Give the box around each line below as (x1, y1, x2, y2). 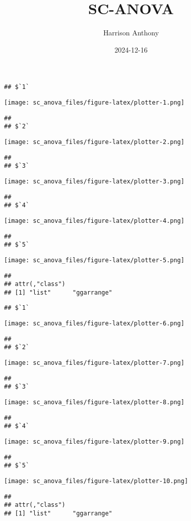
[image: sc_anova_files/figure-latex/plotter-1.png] (4, 99, 184, 106)
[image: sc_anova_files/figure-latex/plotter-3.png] (4, 177, 184, 185)
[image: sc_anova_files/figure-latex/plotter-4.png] (4, 217, 184, 224)
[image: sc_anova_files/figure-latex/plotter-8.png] (4, 399, 184, 406)
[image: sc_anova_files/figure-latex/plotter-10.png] (4, 478, 188, 485)
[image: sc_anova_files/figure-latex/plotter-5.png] (4, 256, 184, 264)
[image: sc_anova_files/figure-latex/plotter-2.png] (4, 138, 184, 146)
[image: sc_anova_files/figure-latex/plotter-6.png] (4, 320, 184, 327)
